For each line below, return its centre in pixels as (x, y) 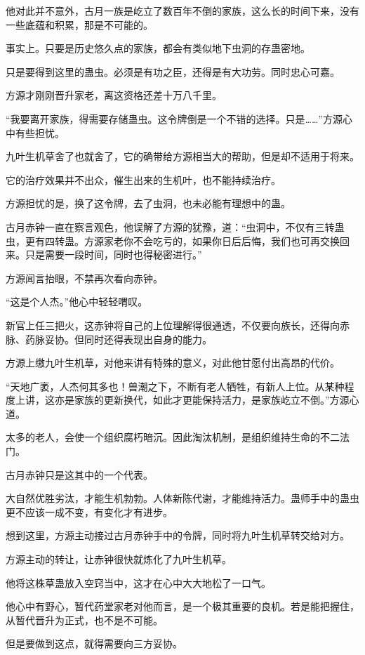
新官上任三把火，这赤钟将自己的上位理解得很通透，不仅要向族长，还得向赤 (178, 325)
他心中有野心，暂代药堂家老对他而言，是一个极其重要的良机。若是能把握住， (182, 606)
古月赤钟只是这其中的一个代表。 (79, 474)
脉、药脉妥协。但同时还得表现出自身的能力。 (109, 339)
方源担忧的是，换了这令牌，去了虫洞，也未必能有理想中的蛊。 (148, 203)
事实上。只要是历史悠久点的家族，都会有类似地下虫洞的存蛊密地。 (158, 48)
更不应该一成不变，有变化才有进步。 (89, 511)
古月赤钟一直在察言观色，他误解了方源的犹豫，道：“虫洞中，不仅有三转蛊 (175, 226)
